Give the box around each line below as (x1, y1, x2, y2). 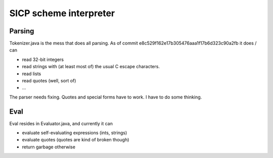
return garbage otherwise (22, 144, 76, 150)
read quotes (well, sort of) (22, 78, 76, 84)
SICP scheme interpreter (9, 8, 115, 19)
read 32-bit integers (22, 56, 64, 63)
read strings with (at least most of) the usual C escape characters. (22, 64, 160, 70)
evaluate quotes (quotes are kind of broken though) (22, 137, 129, 143)
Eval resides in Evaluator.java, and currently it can (9, 120, 113, 126)
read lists (22, 71, 41, 77)
